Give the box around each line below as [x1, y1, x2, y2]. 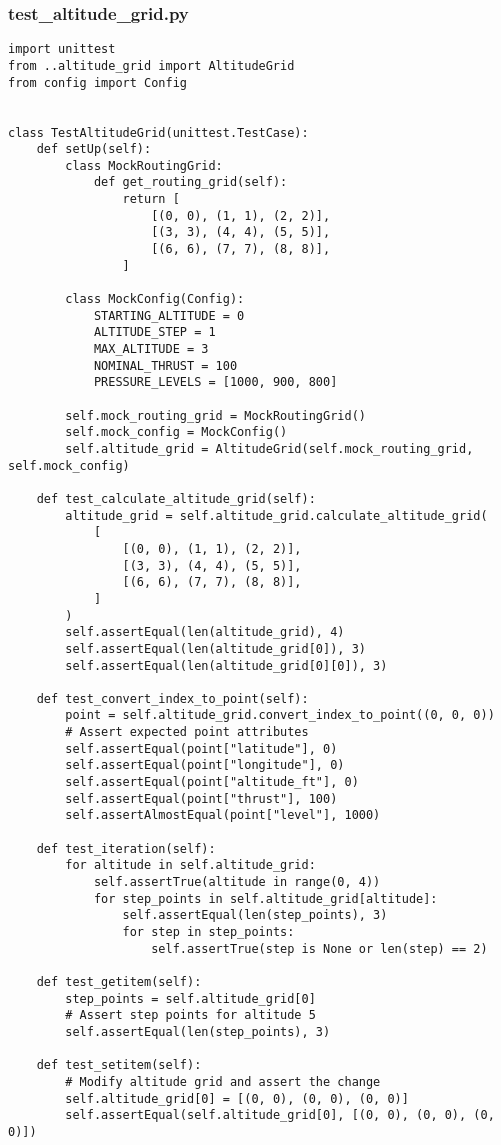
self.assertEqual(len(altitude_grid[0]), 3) [65, 641, 366, 656]
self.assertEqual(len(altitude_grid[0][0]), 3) [65, 658, 388, 673]
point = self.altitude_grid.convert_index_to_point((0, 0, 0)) [65, 708, 495, 723]
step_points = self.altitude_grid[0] [65, 991, 316, 1006]
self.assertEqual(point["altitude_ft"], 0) [65, 775, 359, 790]
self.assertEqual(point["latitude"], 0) [65, 741, 338, 756]
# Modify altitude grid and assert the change [65, 1074, 381, 1089]
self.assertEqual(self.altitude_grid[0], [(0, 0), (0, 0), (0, [65, 1108, 495, 1123]
